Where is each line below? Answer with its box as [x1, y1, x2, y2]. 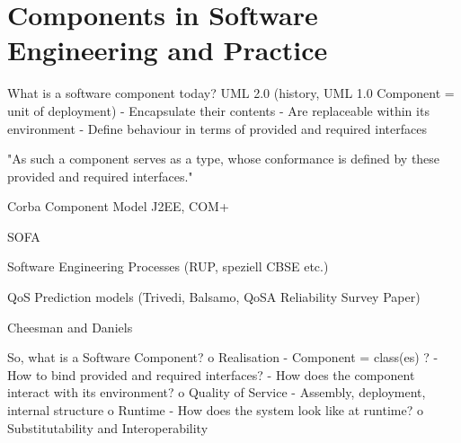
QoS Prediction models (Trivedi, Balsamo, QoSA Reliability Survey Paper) [7, 288, 421, 306]
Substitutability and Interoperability [7, 418, 208, 437]
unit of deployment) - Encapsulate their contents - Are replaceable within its [7, 101, 430, 120]
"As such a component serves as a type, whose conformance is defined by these [7, 149, 440, 168]
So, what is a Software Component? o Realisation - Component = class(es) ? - [7, 348, 439, 367]
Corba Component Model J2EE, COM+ [7, 197, 229, 216]
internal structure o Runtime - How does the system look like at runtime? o [7, 401, 423, 420]
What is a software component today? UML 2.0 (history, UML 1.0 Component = [7, 84, 455, 102]
